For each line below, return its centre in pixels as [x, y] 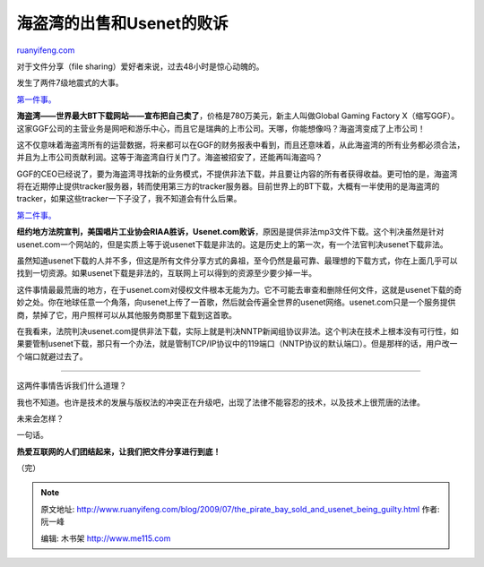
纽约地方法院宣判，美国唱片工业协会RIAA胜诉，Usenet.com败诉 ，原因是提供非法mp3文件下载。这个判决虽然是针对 [230, 232]
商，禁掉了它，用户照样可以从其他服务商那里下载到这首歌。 [126, 314]
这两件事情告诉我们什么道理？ [72, 386]
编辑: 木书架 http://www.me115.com [106, 538]
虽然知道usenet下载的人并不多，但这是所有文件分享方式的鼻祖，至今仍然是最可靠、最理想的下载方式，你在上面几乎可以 [237, 261]
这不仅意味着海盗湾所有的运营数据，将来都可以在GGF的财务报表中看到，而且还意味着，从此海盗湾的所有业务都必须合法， [241, 144]
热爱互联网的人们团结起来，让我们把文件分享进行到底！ [119, 451]
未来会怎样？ [40, 418]
